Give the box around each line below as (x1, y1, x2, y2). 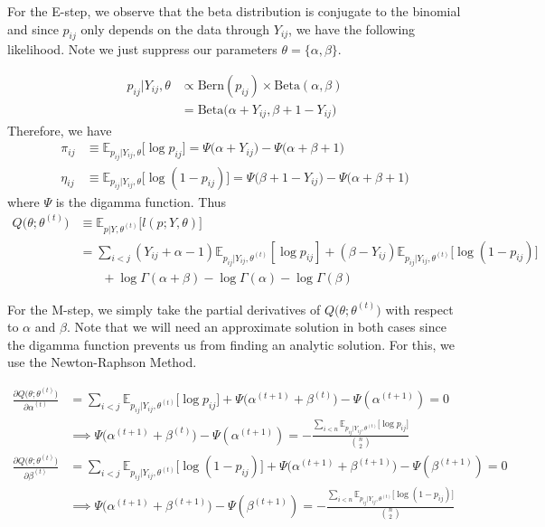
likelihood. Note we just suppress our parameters (7, 40, 277, 59)
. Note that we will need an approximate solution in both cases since (66, 317, 446, 336)
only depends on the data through (80, 19, 270, 38)
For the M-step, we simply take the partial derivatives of (7, 299, 321, 318)
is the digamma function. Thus (55, 192, 227, 211)
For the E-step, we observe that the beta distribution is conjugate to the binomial (7, 2, 461, 20)
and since (7, 19, 59, 38)
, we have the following (288, 19, 416, 38)
